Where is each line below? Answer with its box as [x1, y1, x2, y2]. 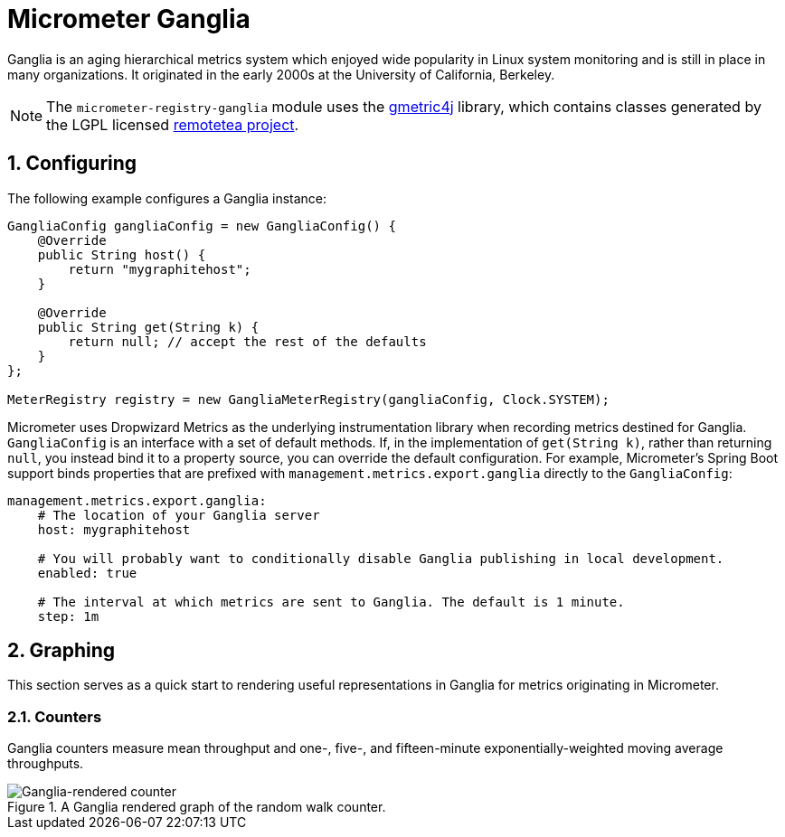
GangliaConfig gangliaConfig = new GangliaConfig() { [7, 218, 396, 233]
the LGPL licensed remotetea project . [46, 115, 299, 134]
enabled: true [37, 565, 137, 580]
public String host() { [37, 247, 206, 262]
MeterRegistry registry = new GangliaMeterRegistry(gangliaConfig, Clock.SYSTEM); [7, 391, 610, 407]
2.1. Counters [7, 707, 102, 726]
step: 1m [37, 608, 99, 624]
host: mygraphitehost [37, 522, 191, 537]
